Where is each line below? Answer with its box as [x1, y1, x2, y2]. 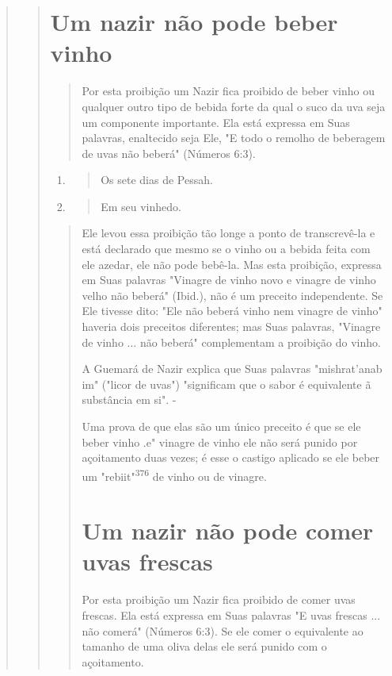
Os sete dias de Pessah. [101, 171, 213, 188]
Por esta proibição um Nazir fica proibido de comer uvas [82, 591, 356, 608]
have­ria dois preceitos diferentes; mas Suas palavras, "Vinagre [82, 318, 381, 335]
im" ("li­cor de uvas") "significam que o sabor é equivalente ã [82, 375, 371, 392]
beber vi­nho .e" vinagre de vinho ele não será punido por [82, 433, 358, 450]
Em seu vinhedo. [101, 198, 181, 214]
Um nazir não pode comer [82, 514, 374, 547]
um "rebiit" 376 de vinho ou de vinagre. [82, 465, 267, 484]
